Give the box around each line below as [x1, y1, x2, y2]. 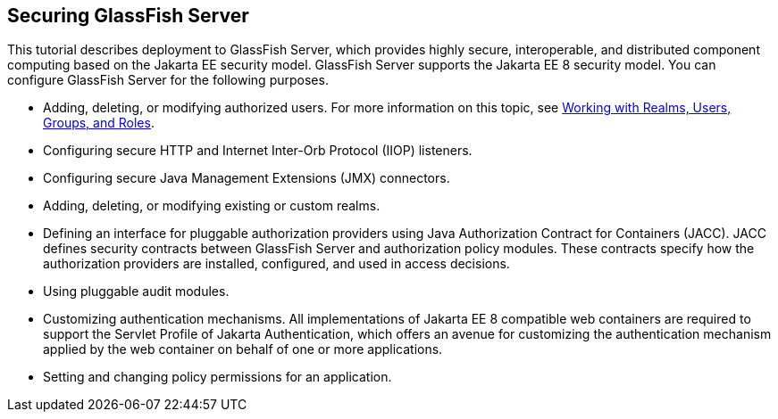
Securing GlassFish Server [7, 4, 249, 27]
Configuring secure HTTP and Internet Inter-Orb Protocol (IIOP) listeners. [43, 143, 473, 159]
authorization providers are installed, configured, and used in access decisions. [43, 256, 510, 272]
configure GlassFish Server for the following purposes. [7, 72, 329, 88]
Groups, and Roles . [43, 115, 155, 131]
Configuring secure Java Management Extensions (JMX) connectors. [43, 170, 450, 186]
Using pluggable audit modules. [43, 283, 230, 300]
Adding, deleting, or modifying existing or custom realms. [43, 198, 381, 214]
